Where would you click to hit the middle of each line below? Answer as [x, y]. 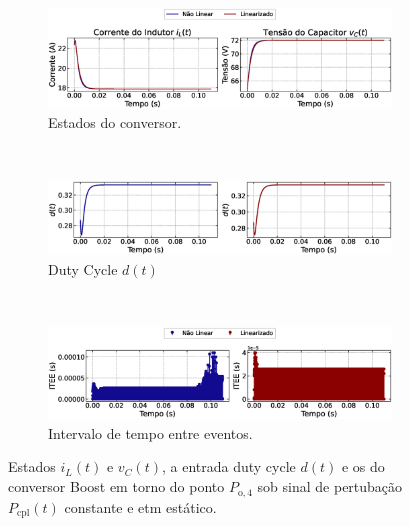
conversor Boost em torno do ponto [116, 486]
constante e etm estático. [140, 506]
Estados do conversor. [115, 122]
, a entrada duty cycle [228, 466]
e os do [363, 466]
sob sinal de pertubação [330, 486]
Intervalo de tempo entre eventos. [150, 432]
